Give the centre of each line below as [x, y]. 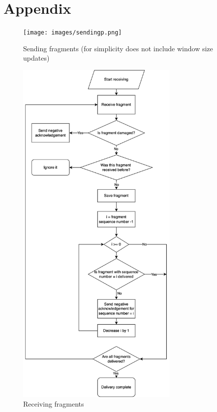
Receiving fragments [54, 404]
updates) [36, 58]
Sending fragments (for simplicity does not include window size [118, 48]
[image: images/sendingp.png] [73, 33]
